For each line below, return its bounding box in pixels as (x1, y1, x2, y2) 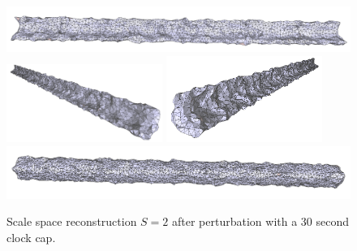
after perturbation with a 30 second (172, 213, 350, 230)
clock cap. (6, 228, 56, 245)
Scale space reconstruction (6, 213, 137, 230)
